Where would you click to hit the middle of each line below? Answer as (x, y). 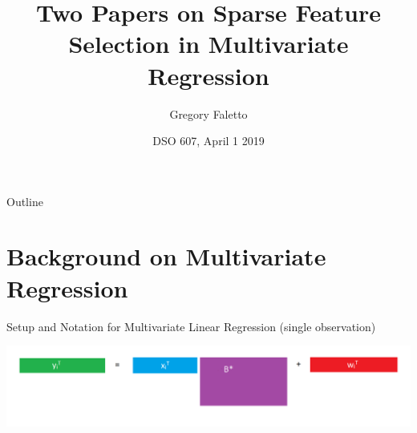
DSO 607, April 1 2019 (208, 141)
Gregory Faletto (208, 113)
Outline (25, 201)
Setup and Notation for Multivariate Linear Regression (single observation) (191, 326)
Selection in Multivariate (208, 44)
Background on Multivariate (166, 256)
